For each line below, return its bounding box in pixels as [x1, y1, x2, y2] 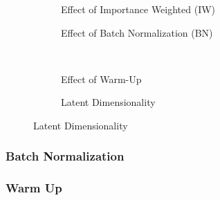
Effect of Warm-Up [61, 71, 142, 86]
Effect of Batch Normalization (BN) [61, 25, 213, 39]
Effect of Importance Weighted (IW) [61, 2, 216, 16]
